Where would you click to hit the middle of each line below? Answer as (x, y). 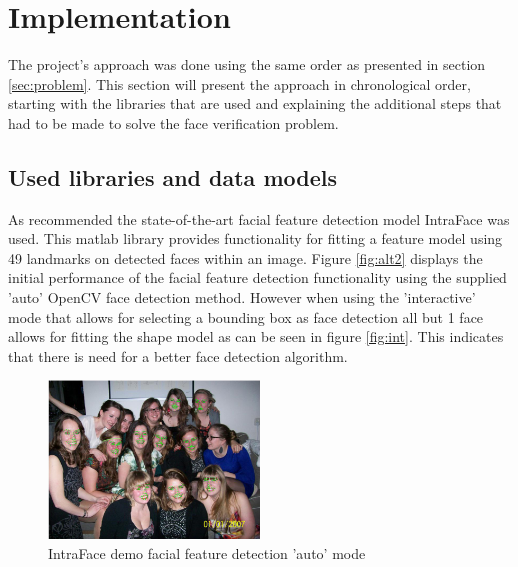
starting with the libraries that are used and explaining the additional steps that (255, 103)
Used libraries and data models (172, 176)
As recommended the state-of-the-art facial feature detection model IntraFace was (259, 218)
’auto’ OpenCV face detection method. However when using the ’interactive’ (242, 297)
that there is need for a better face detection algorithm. (178, 355)
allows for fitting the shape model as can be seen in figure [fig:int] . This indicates (256, 336)
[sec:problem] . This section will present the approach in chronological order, (239, 83)
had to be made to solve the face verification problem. (173, 122)
